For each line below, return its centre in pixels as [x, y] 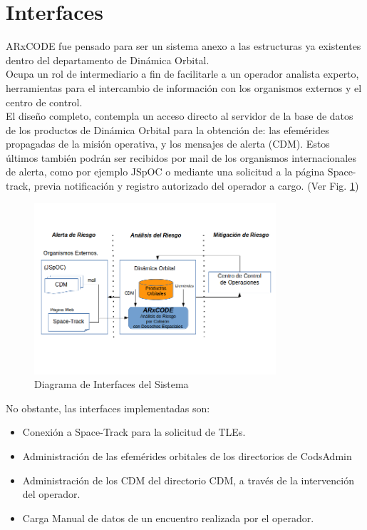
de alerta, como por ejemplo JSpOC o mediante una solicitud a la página [165, 172]
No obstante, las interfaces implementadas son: [108, 408]
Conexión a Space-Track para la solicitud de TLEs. [134, 432]
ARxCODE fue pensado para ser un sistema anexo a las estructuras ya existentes [183, 46]
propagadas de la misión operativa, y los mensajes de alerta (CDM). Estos [168, 144]
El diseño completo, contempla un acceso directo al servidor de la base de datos [180, 116]
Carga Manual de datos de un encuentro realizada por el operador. [168, 518]
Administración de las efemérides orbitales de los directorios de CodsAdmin [187, 456]
